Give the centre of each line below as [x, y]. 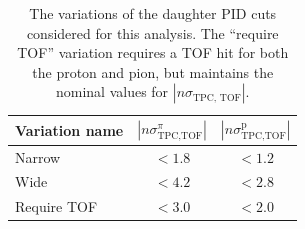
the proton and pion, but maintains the [153, 71]
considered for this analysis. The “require [152, 32]
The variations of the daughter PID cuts [153, 13]
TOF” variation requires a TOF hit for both [153, 52]
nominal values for [112, 91]
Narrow [38, 156]
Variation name [69, 129]
